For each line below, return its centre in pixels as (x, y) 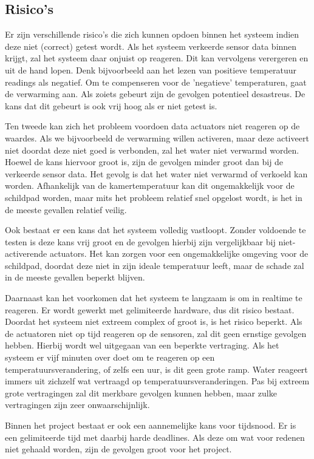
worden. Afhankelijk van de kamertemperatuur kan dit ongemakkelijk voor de (150, 185)
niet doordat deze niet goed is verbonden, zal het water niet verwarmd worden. (152, 150)
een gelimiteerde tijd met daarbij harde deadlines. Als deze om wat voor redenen (155, 437)
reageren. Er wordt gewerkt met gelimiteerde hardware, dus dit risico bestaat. (150, 309)
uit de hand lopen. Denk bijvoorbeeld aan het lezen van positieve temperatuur (151, 70)
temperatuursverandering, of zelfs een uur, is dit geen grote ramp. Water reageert (156, 369)
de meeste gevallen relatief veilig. (66, 209)
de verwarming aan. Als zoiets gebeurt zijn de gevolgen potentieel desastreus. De (155, 94)
